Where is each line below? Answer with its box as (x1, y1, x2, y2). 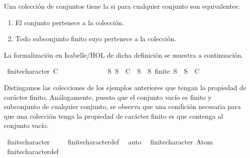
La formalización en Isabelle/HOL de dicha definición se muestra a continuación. (4, 49, 243, 60)
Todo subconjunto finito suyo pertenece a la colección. (15, 33, 176, 44)
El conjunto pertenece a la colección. (15, 17, 124, 27)
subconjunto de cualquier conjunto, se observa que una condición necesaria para (4, 101, 241, 111)
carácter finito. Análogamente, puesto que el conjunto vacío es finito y (4, 92, 212, 102)
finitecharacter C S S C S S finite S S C (7, 66, 200, 76)
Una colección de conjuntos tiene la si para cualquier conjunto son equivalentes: (4, 1, 240, 11)
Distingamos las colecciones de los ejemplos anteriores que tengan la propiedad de (4, 82, 247, 92)
